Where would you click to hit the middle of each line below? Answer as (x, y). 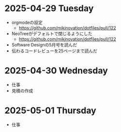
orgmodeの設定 (27, 22)
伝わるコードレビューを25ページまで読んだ (54, 51)
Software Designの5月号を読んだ (44, 44)
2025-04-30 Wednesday (56, 71)
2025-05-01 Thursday (50, 110)
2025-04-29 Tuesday (49, 8)
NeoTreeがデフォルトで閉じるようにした (52, 33)
